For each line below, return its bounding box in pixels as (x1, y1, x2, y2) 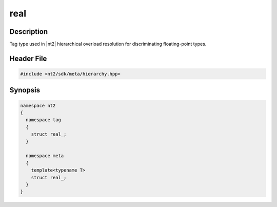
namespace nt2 (20, 103, 56, 108)
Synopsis (9, 86, 41, 95)
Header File (9, 54, 47, 63)
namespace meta (26, 153, 64, 159)
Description (9, 27, 48, 36)
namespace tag (26, 117, 62, 123)
